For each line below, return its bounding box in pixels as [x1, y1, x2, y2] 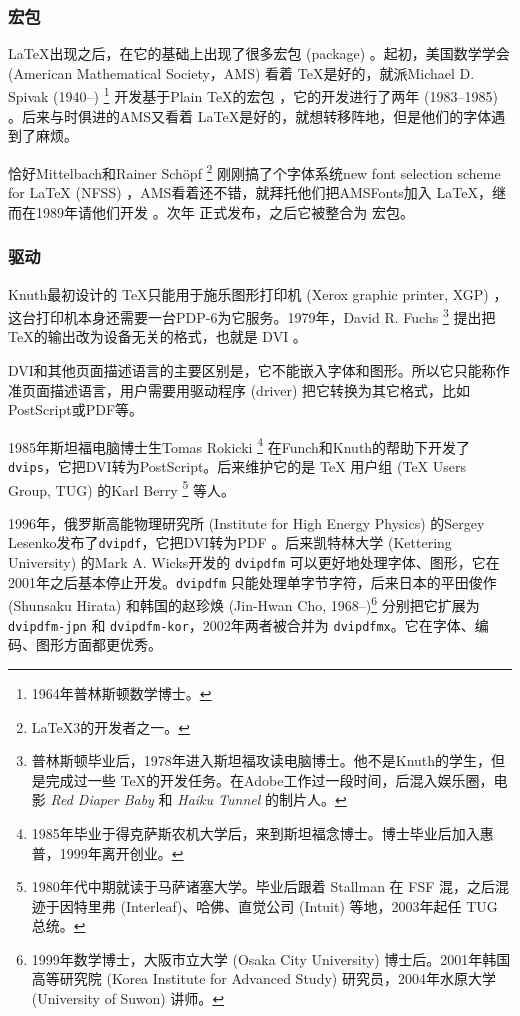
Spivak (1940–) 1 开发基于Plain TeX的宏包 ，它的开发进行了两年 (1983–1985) [8, 83, 498, 107]
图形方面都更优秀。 [35, 634, 162, 655]
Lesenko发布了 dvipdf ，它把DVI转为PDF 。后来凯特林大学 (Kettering [8, 532, 452, 553]
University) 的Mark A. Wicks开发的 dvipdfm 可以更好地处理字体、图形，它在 [8, 552, 500, 573]
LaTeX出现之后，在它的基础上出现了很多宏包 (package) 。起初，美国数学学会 [8, 43, 510, 64]
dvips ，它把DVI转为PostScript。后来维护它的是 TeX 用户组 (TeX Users [8, 455, 467, 476]
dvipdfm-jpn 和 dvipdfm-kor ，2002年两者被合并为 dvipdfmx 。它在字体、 [8, 614, 475, 635]
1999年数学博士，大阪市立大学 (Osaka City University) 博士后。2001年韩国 [31, 948, 511, 969]
